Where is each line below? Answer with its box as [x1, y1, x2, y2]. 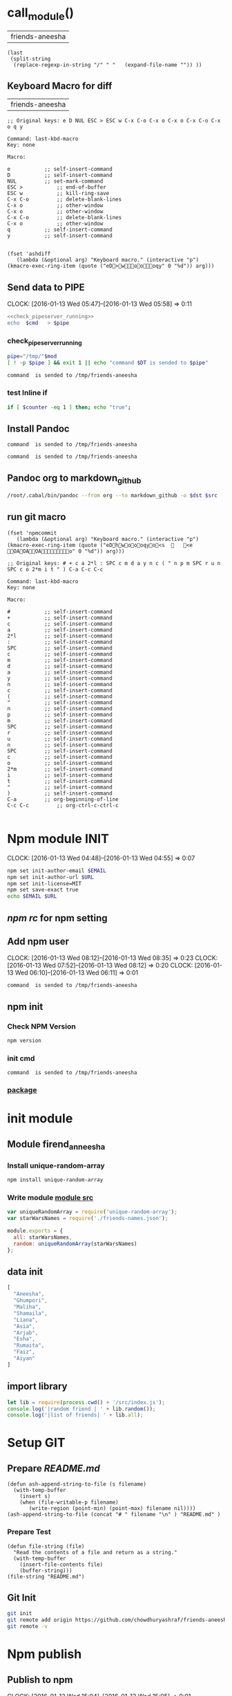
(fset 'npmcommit [7, 529, 57, 537]
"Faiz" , [13, 1349, 36, 1356]
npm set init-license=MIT [7, 880, 81, 887]
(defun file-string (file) [7, 1542, 85, 1550]
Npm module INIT [7, 831, 109, 847]
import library [7, 1381, 68, 1392]
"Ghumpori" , [13, 1297, 48, 1305]
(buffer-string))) [19, 1567, 72, 1574]
